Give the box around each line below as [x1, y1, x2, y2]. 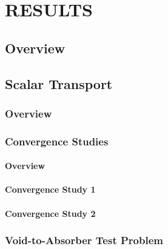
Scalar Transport [5, 74, 113, 93]
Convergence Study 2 [5, 207, 96, 219]
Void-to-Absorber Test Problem [5, 233, 163, 248]
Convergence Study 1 [5, 183, 96, 196]
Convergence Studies [5, 133, 109, 148]
